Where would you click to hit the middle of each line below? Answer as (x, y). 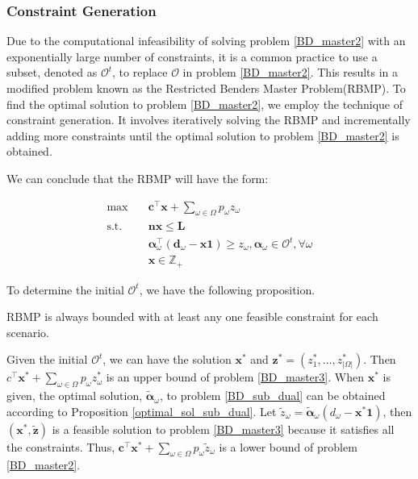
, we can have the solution (167, 359)
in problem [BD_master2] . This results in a (291, 72)
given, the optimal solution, (75, 396)
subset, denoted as (52, 72)
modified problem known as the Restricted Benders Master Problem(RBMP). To (206, 88)
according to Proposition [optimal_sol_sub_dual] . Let (142, 411)
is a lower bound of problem (288, 446)
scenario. (28, 332)
